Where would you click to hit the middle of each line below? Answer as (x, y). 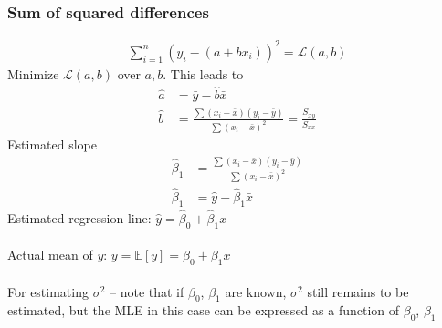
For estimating (48, 291)
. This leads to (203, 73)
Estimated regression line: (79, 217)
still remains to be (358, 291)
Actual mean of (50, 255)
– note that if (147, 291)
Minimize (33, 73)
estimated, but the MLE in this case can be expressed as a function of (204, 310)
